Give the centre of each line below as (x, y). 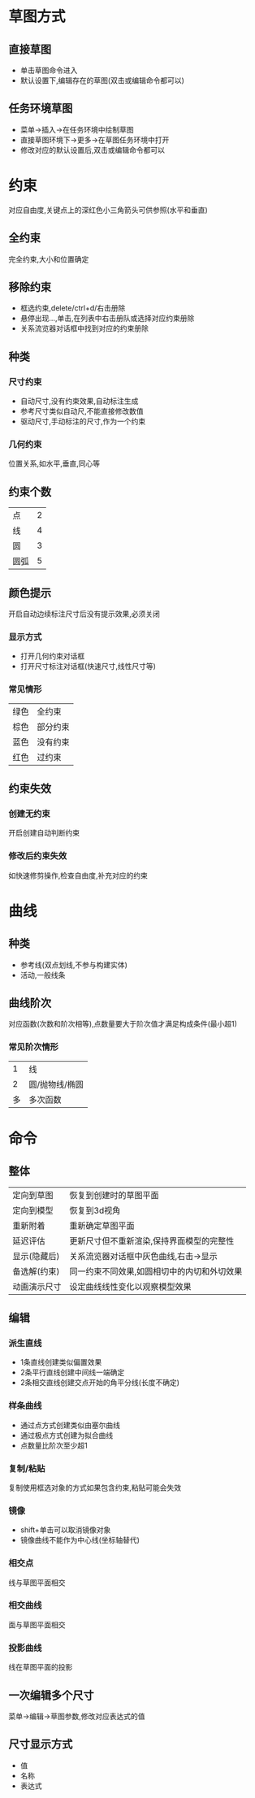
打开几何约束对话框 (52, 656)
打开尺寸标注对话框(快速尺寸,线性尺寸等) (88, 667)
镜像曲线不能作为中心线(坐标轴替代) (80, 1540)
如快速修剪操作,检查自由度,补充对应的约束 (78, 875)
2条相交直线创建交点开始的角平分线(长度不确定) (100, 1383)
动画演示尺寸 (37, 1287)
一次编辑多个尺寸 (51, 1695)
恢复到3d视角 (95, 1210)
